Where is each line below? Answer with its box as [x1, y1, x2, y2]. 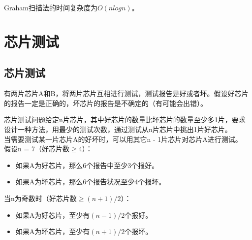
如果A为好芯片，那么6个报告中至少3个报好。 [15, 160, 159, 170]
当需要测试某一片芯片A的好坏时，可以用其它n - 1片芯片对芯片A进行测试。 [4, 134, 242, 144]
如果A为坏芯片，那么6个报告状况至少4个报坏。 [15, 176, 166, 187]
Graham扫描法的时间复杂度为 [4, 2, 97, 12]
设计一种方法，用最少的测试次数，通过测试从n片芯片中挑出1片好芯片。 [4, 124, 232, 134]
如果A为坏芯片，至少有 [15, 226, 90, 237]
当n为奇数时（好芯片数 [4, 193, 77, 203]
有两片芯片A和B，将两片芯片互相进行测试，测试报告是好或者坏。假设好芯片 [4, 88, 249, 99]
